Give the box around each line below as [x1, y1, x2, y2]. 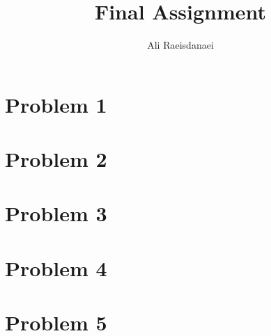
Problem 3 [5, 199, 107, 227]
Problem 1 [5, 90, 107, 118]
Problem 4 [5, 253, 107, 282]
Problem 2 [5, 145, 107, 173]
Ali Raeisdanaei [147, 38, 214, 52]
